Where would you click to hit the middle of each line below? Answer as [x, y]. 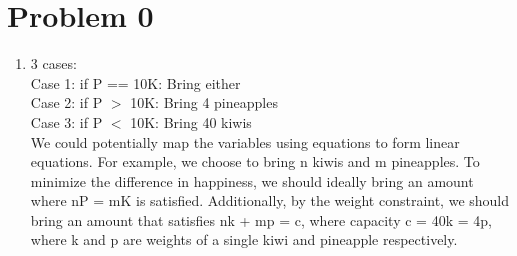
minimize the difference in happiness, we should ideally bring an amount [252, 180]
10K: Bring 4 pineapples [204, 102]
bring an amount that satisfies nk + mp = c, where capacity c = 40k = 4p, [261, 219]
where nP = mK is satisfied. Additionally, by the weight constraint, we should [270, 200]
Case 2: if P [66, 102]
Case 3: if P [66, 121]
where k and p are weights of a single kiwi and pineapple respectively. [244, 239]
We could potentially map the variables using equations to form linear [245, 141]
